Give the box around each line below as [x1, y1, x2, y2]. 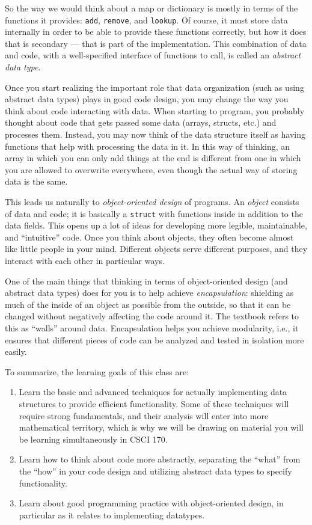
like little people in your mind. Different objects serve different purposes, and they [5, 242, 308, 255]
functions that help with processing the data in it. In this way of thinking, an [5, 140, 290, 152]
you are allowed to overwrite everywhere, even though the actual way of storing [5, 163, 298, 176]
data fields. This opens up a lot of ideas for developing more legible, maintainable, [5, 219, 307, 232]
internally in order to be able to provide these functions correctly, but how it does [5, 25, 307, 38]
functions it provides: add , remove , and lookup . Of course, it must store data [5, 13, 288, 26]
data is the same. [5, 175, 68, 188]
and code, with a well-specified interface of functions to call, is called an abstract [5, 49, 301, 61]
